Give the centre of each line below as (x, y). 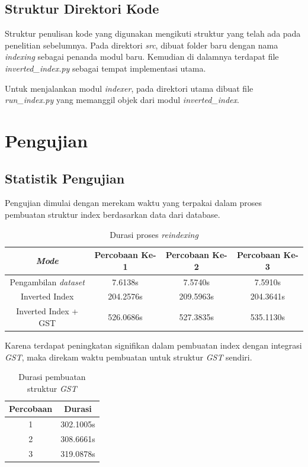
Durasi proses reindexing (154, 234)
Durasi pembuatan (52, 377)
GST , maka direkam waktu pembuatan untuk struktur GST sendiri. (129, 357)
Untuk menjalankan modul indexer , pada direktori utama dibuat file (129, 88)
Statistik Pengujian (65, 178)
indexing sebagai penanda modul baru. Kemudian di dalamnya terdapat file (142, 57)
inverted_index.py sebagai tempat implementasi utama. (105, 68)
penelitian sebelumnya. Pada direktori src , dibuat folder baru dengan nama (142, 45)
